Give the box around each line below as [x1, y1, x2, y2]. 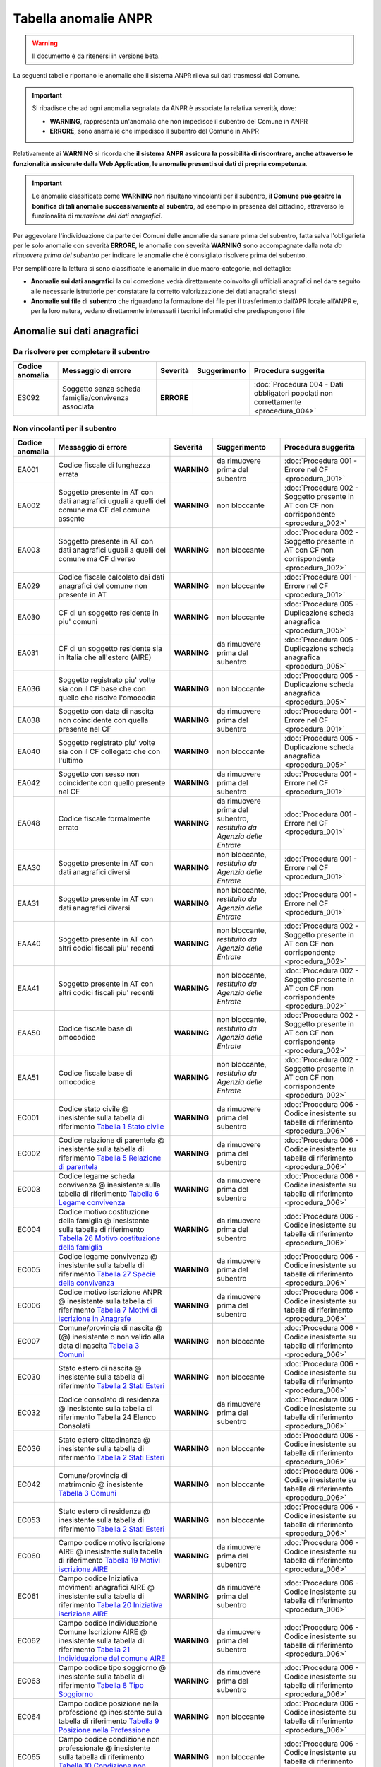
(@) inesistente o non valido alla [58, 1332, 165, 1342]
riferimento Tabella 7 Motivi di [58, 1305, 157, 1315]
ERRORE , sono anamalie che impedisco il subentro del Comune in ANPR [49, 127, 259, 135]
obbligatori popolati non [254, 388, 333, 398]
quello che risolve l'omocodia [58, 693, 157, 703]
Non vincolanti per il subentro [13, 423, 117, 433]
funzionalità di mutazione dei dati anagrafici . [32, 212, 162, 221]
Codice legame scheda [58, 1171, 135, 1181]
